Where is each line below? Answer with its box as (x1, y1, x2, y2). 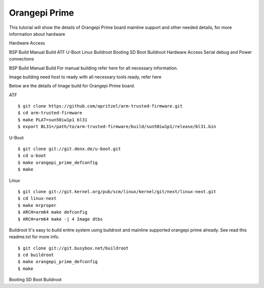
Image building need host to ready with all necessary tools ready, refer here (9, 74, 161, 80)
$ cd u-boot (18, 153, 46, 158)
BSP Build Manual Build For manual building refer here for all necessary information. (9, 65, 178, 71)
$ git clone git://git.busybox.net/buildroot (18, 245, 129, 251)
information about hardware (9, 31, 66, 37)
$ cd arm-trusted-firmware (18, 110, 83, 116)
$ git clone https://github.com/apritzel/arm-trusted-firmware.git (18, 103, 183, 109)
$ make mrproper (18, 202, 57, 208)
